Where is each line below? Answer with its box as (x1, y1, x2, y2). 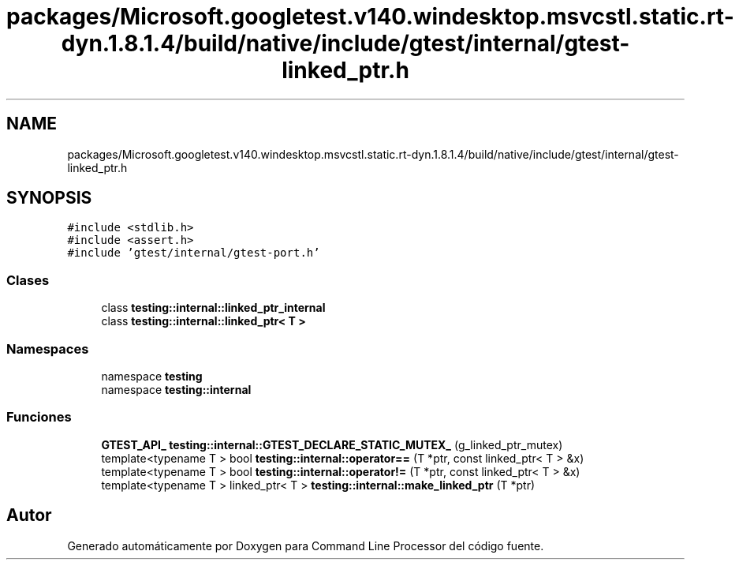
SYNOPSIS (6, 188, 92, 208)
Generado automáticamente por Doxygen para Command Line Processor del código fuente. (67, 538, 544, 553)
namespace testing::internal (101, 382, 252, 396)
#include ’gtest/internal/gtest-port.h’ (67, 246, 320, 260)
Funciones (6, 409, 72, 425)
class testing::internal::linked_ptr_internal (101, 301, 326, 315)
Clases (6, 272, 50, 288)
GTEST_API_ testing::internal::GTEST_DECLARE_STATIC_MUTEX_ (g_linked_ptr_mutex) (101, 437, 563, 452)
